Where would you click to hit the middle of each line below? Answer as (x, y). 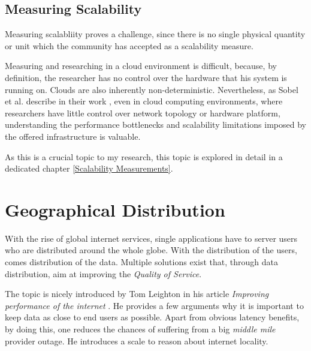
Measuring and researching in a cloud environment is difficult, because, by (141, 66)
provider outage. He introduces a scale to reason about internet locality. (137, 340)
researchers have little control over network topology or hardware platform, (143, 112)
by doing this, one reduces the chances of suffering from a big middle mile (140, 329)
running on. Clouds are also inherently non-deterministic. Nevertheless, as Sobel (152, 89)
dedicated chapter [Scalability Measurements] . (89, 168)
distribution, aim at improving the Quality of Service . (103, 273)
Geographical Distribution (115, 209)
